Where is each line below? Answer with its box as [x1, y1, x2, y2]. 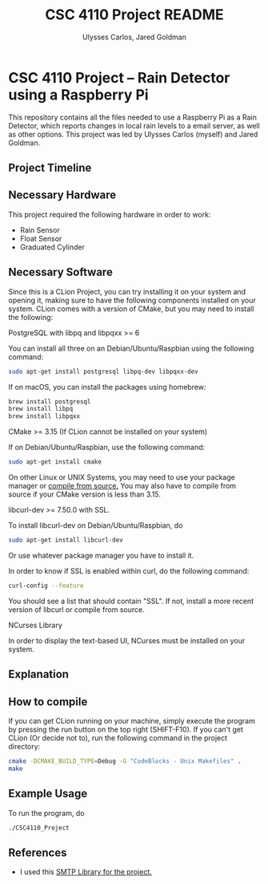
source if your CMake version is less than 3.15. [8, 489, 162, 499]
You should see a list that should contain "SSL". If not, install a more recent [8, 596, 254, 606]
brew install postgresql [8, 397, 91, 406]
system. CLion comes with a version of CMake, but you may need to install [8, 303, 254, 314]
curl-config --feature [8, 582, 84, 590]
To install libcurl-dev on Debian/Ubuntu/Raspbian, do [8, 521, 183, 530]
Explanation [8, 667, 70, 681]
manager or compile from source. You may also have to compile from [8, 481, 237, 491]
